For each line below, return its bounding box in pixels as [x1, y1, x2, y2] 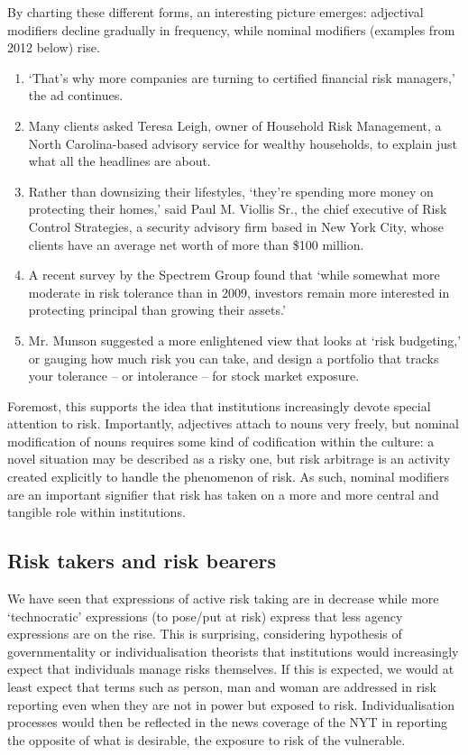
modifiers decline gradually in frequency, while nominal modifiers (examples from [7, 20, 455, 39]
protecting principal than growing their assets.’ [28, 300, 286, 319]
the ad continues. [28, 86, 124, 105]
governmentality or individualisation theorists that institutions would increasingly [7, 641, 459, 660]
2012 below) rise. [7, 38, 100, 57]
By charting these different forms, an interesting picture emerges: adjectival [7, 3, 424, 21]
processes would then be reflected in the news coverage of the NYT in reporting [7, 713, 448, 732]
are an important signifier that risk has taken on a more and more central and [7, 484, 439, 503]
